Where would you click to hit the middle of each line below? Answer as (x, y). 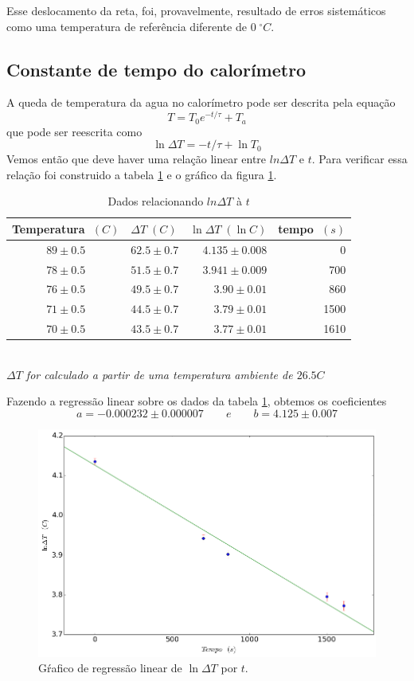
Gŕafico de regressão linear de (110, 668)
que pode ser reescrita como (74, 131)
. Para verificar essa (359, 159)
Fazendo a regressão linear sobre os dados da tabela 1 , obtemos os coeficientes (197, 401)
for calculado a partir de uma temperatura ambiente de (159, 374)
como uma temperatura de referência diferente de (127, 26)
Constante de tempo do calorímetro (156, 69)
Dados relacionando (156, 201)
